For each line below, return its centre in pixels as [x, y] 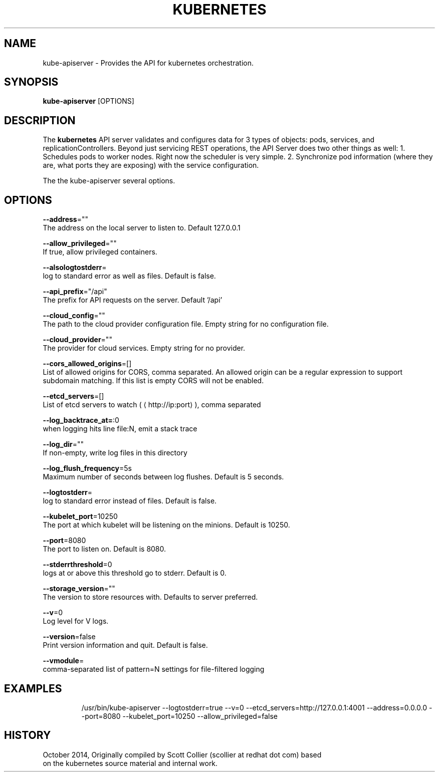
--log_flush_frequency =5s [87, 468]
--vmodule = [63, 661]
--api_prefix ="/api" [75, 292]
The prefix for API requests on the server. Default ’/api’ [133, 300]
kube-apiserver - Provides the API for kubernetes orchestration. [148, 63]
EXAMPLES [33, 688]
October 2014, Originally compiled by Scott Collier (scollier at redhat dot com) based [182, 754]
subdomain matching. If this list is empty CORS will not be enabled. [153, 381]
